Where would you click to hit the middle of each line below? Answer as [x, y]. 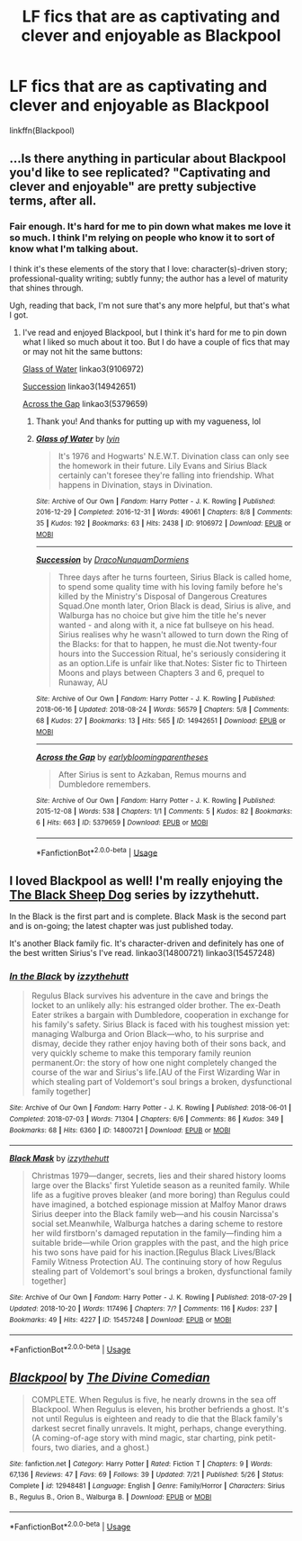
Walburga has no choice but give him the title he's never [162, 615]
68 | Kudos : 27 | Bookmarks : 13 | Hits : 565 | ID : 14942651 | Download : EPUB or [160, 721]
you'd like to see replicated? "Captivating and [140, 173]
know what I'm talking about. [74, 249]
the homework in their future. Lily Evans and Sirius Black [163, 465]
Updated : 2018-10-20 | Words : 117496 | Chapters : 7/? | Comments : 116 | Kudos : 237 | [143, 1308]
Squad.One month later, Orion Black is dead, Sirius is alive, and [174, 606]
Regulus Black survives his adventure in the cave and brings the [150, 996]
